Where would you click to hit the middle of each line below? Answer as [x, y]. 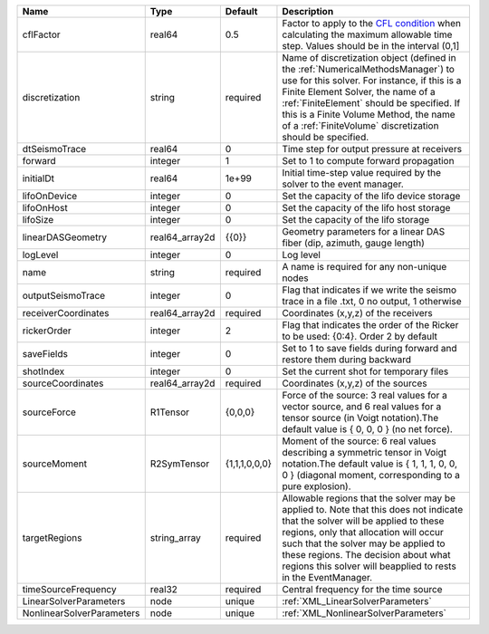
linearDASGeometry [65, 237]
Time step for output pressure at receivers [372, 149]
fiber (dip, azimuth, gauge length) [353, 243]
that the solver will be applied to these [363, 521]
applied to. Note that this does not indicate [373, 509]
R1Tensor [170, 412]
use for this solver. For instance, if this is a [372, 80]
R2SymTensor [180, 464]
